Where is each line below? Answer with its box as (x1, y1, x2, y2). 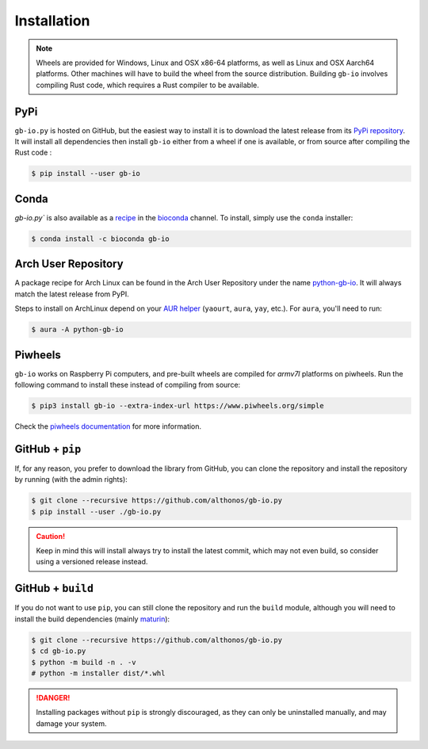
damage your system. (36, 718, 107, 728)
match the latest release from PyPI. (14, 289, 130, 299)
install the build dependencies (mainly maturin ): (14, 614, 170, 624)
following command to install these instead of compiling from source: (14, 380, 241, 390)
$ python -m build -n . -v (31, 658, 136, 667)
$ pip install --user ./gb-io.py (31, 507, 162, 516)
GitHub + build (14, 582, 94, 595)
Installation (14, 12, 90, 29)
